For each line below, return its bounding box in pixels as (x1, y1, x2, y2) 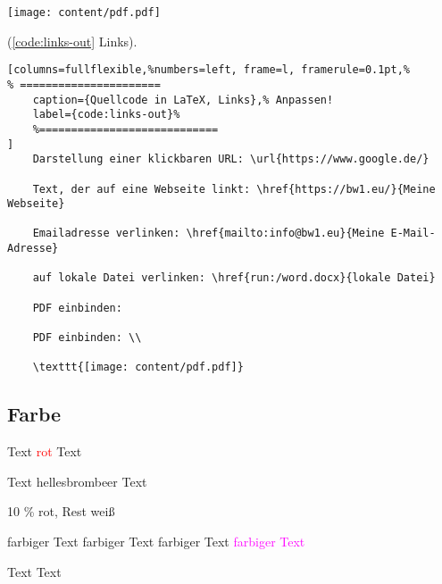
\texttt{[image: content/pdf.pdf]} (32, 361, 244, 374)
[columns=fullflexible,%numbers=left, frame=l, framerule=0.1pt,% (7, 63, 411, 77)
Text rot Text (7, 442, 82, 461)
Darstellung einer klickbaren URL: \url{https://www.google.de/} (32, 153, 429, 166)
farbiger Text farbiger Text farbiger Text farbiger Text (7, 532, 305, 551)
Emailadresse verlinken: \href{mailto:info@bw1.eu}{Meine (32, 227, 385, 240)
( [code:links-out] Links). (7, 31, 138, 50)
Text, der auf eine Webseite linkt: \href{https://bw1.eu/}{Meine (32, 182, 436, 196)
